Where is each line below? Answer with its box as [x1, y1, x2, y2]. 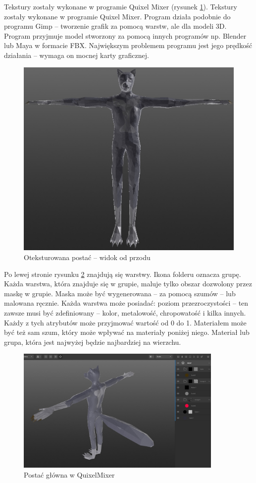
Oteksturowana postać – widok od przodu [24, 252, 151, 263]
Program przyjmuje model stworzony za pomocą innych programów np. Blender [4, 30, 247, 41]
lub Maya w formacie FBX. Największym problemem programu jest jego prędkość [4, 40, 252, 51]
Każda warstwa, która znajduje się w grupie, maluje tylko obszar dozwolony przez [4, 278, 252, 289]
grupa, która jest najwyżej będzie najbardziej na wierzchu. [4, 336, 181, 347]
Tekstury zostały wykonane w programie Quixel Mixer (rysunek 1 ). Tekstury [4, 1, 237, 11]
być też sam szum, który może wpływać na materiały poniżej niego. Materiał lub [4, 327, 250, 337]
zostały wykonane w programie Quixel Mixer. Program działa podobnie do [4, 11, 231, 21]
